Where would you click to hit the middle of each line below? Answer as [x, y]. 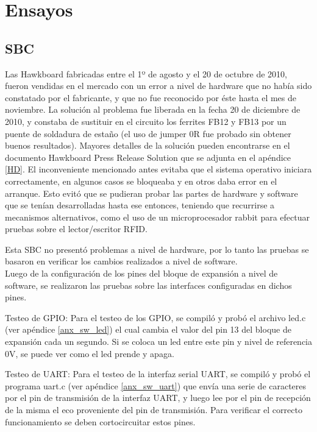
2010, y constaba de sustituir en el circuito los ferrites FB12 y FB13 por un [146, 121]
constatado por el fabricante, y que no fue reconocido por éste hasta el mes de [151, 97]
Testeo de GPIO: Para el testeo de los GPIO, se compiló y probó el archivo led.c [155, 317]
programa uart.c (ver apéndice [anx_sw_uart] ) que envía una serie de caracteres [156, 385]
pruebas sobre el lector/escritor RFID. [76, 229]
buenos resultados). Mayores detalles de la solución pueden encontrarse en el [148, 145]
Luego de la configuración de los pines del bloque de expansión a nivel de [141, 273]
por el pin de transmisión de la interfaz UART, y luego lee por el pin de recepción [158, 398]
